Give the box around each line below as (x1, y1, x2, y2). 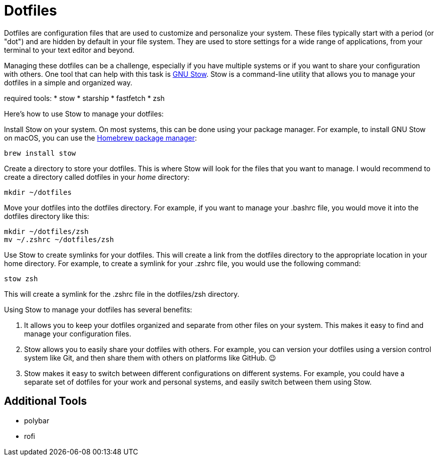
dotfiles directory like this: (4, 211, 89, 220)
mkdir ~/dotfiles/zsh (4, 227, 89, 236)
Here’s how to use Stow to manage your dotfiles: (4, 109, 164, 118)
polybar (24, 416, 50, 425)
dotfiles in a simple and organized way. (4, 78, 132, 87)
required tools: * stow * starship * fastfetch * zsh (4, 93, 165, 102)
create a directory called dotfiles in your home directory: (4, 172, 190, 181)
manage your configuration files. (24, 329, 131, 338)
